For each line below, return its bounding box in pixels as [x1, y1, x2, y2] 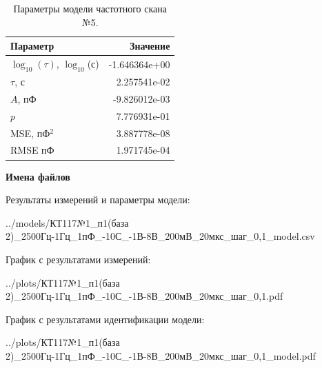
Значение [130, 39, 170, 53]
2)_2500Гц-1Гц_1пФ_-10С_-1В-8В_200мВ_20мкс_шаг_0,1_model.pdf [6, 348, 316, 362]
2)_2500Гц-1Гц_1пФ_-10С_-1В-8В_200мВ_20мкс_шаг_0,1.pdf [6, 289, 283, 303]
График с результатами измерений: [6, 252, 151, 266]
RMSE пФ [10, 143, 54, 157]
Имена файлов [6, 169, 70, 183]
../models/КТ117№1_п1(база [6, 215, 129, 229]
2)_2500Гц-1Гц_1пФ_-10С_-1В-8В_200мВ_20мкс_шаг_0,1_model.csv [6, 229, 315, 243]
